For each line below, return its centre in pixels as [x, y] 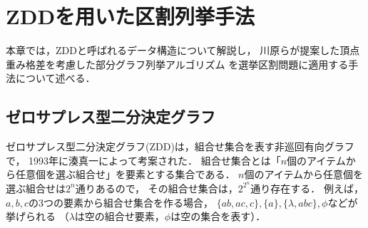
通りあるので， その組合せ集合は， [157, 188]
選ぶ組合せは [36, 188]
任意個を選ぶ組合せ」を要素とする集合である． [125, 174]
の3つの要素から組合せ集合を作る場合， [121, 202]
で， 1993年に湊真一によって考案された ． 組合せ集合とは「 [143, 160]
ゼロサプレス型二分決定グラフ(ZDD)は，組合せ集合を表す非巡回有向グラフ [180, 146]
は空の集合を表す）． [218, 216]
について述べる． [55, 78]
